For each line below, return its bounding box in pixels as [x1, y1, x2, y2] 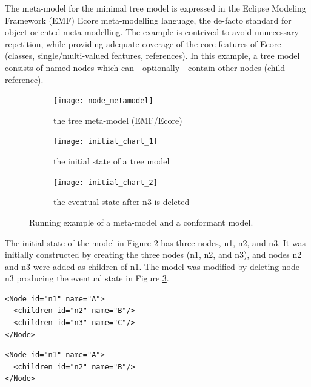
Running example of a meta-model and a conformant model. [29, 215, 253, 228]
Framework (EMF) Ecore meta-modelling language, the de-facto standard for [5, 13, 292, 26]
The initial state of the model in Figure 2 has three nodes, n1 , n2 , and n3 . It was [5, 236, 306, 249]
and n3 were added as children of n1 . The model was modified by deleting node [5, 260, 299, 272]
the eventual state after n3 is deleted [53, 195, 190, 208]
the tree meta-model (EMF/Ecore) [53, 113, 182, 126]
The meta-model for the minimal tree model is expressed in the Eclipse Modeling [5, 2, 306, 14]
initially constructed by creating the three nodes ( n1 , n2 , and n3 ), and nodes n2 [5, 248, 302, 261]
